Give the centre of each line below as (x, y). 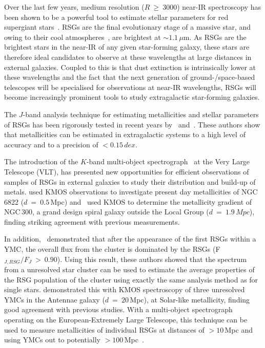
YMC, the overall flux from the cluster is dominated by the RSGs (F (112, 249)
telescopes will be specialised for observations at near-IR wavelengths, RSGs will (130, 87)
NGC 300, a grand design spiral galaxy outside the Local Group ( (107, 212)
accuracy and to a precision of (51, 144)
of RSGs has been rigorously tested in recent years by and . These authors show (132, 124)
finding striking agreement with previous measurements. (92, 221)
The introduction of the (41, 161)
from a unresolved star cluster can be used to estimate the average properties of (129, 269)
